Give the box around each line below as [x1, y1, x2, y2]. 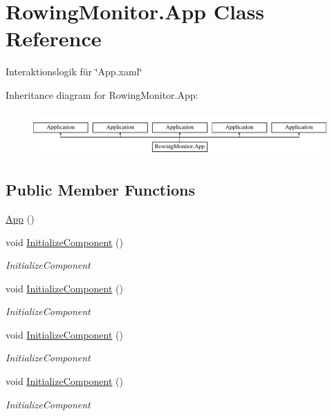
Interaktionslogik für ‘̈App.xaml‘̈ [6, 64, 142, 79]
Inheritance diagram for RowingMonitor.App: [6, 87, 199, 102]
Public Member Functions [6, 179, 195, 200]
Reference [6, 24, 102, 53]
